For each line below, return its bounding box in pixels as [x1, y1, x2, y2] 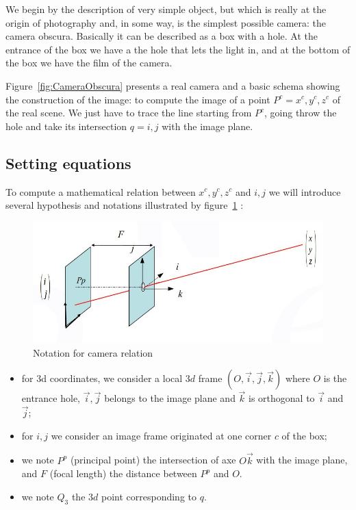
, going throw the [264, 105, 337, 120]
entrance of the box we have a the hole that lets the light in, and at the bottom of [5, 42, 351, 56]
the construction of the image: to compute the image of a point [5, 92, 270, 106]
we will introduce [268, 184, 341, 199]
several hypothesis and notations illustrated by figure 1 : [5, 198, 244, 212]
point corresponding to [101, 489, 197, 503]
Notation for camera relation [33, 345, 153, 359]
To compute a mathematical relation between [5, 184, 196, 199]
